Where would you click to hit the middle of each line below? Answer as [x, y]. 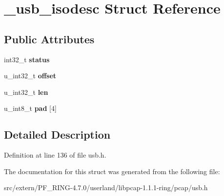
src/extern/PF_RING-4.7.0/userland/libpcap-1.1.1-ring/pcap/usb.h [106, 187]
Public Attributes [49, 39]
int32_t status [27, 59]
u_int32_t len [26, 92]
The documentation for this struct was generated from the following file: [112, 171]
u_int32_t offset [30, 76]
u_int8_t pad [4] [30, 108]
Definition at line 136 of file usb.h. [55, 155]
